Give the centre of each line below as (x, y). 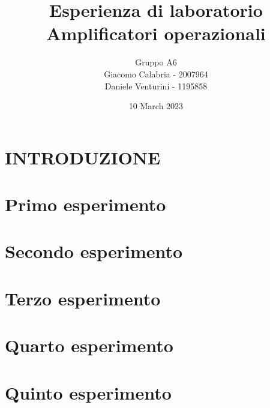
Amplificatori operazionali (156, 33)
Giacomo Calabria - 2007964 (156, 73)
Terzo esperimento (83, 298)
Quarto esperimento (89, 345)
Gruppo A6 (156, 62)
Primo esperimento (85, 204)
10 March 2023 (156, 106)
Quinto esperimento (88, 392)
